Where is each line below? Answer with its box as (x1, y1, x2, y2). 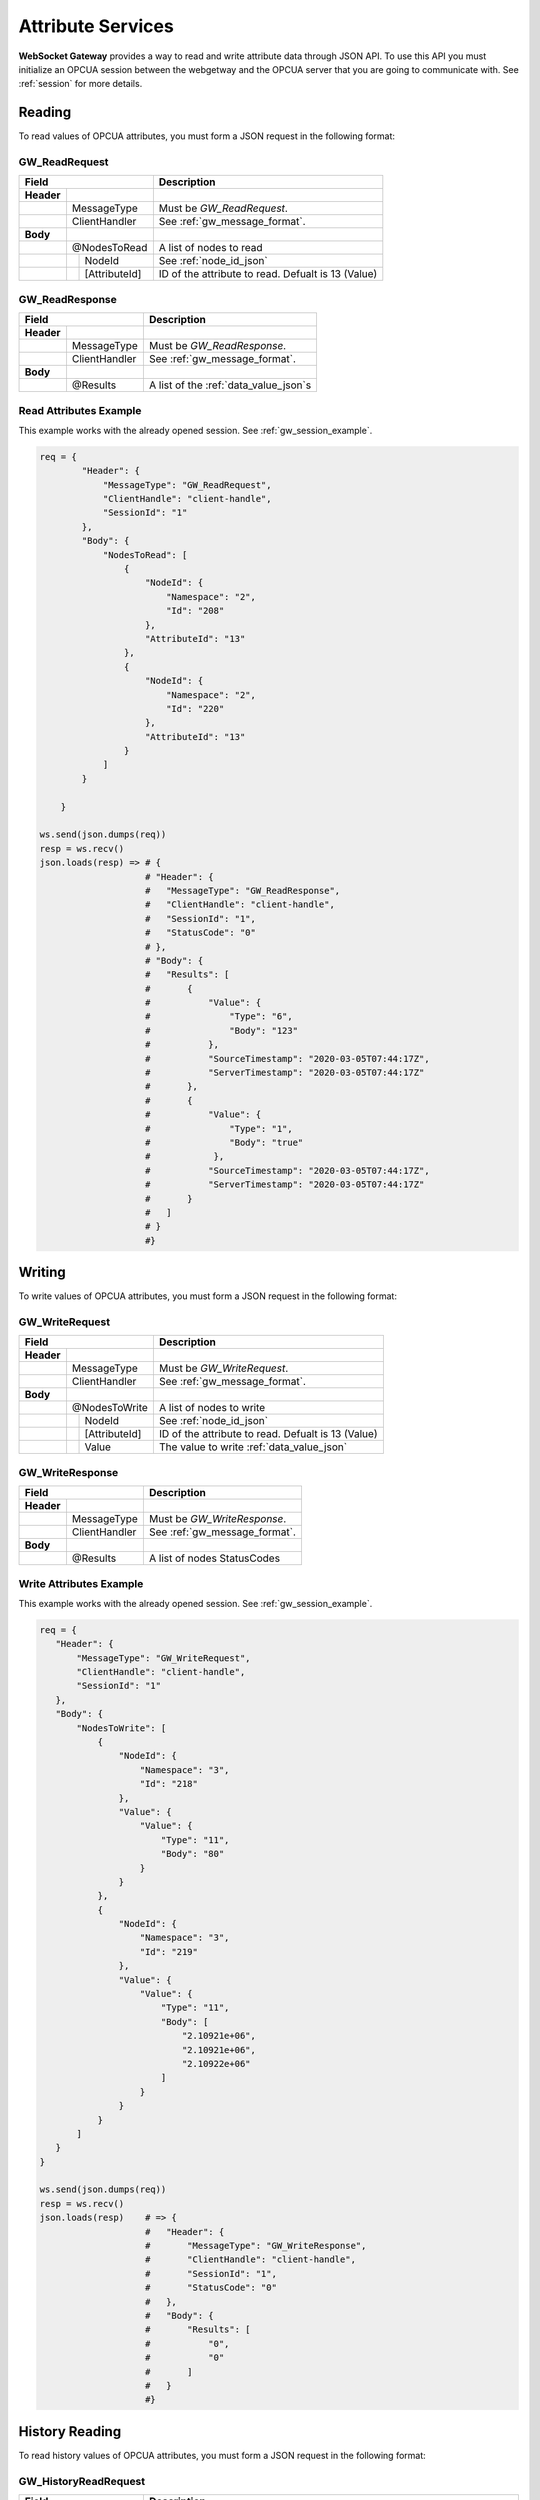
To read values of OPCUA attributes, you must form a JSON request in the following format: (18, 130, 395, 142)
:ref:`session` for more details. (18, 78, 143, 90)
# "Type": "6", (145, 1011, 294, 1022)
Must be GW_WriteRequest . (158, 1361, 289, 1375)
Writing (18, 1264, 67, 1281)
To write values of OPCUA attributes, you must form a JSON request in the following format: (18, 1290, 397, 1302)
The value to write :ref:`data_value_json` (158, 1440, 348, 1454)
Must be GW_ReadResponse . (148, 339, 287, 353)
